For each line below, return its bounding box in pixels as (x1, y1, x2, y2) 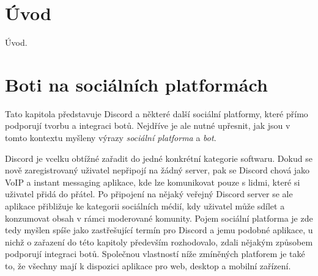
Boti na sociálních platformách (5, 71, 268, 96)
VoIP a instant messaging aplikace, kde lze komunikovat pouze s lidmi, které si (5, 175, 300, 188)
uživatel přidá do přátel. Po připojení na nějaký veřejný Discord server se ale (5, 187, 293, 200)
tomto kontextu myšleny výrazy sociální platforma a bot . (5, 131, 216, 144)
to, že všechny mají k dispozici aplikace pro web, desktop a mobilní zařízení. (5, 259, 291, 272)
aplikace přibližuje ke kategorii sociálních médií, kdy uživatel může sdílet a (5, 200, 285, 212)
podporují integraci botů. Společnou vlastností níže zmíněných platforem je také (5, 247, 305, 260)
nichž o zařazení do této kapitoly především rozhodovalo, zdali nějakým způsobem (5, 235, 313, 248)
